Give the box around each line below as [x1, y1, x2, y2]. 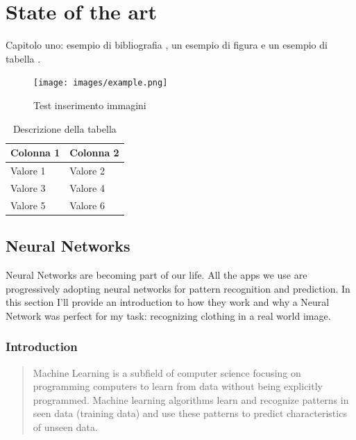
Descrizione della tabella [12, 121, 117, 136]
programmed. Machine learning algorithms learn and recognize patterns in [33, 392, 349, 407]
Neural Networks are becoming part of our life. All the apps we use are [6, 267, 307, 282]
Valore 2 [69, 163, 105, 177]
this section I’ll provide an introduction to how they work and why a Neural [6, 295, 330, 309]
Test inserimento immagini [33, 97, 146, 112]
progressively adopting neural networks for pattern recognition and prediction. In [6, 281, 350, 295]
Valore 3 [10, 180, 46, 195]
